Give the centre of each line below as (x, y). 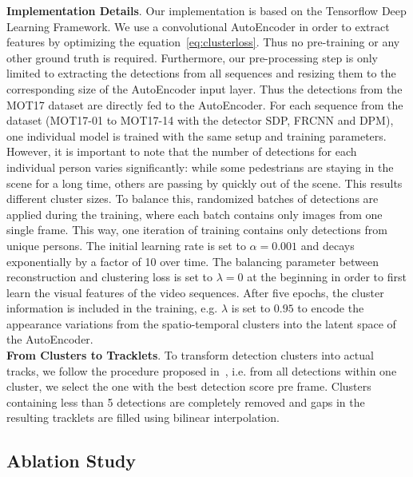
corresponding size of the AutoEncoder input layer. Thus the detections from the (205, 88)
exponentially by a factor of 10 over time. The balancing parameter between (193, 261)
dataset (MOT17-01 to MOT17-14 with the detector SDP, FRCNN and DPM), (200, 120)
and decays (328, 245)
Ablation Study (71, 461)
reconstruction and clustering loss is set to (110, 277)
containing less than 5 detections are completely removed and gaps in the (186, 401)
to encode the (331, 308)
